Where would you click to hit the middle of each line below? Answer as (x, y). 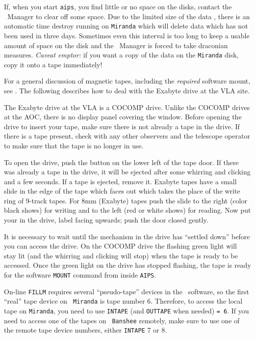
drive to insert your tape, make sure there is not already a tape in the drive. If (122, 126)
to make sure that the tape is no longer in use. (74, 145)
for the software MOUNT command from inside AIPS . (80, 275)
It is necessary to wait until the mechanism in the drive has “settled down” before (127, 236)
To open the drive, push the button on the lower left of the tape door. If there (121, 162)
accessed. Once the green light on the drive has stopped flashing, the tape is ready (127, 265)
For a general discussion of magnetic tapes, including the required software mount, (127, 81)
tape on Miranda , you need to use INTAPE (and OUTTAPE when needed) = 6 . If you (127, 310)
